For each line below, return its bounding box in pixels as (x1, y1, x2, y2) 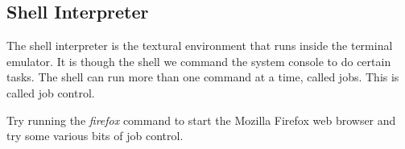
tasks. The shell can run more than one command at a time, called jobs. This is (6, 68, 399, 85)
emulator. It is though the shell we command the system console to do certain (6, 52, 391, 69)
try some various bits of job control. (6, 127, 184, 144)
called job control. (6, 84, 95, 101)
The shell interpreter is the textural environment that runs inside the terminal (6, 37, 393, 54)
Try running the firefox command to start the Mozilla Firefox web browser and (6, 111, 396, 128)
